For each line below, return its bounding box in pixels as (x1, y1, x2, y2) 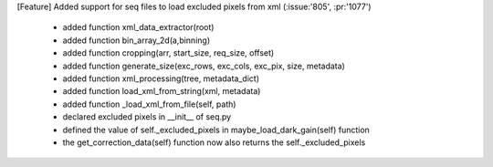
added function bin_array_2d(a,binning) (62, 35, 210, 46)
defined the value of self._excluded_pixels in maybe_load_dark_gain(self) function (62, 124, 370, 135)
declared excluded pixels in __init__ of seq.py (62, 111, 232, 122)
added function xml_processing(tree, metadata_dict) (62, 73, 260, 84)
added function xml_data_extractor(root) (62, 22, 215, 33)
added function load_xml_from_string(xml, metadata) (62, 86, 261, 97)
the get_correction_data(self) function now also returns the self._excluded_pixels (62, 137, 366, 148)
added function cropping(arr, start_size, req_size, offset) (62, 47, 275, 58)
